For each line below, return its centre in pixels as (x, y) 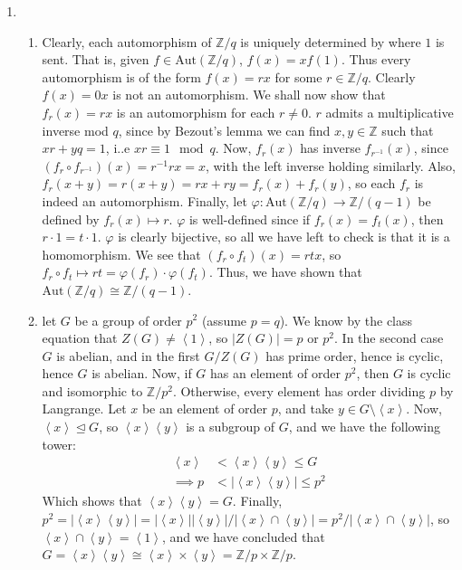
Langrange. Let (84, 408)
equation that (80, 338)
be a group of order (128, 320)
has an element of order (276, 373)
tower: (59, 444)
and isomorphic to (92, 390)
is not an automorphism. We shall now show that (249, 95)
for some (298, 76)
